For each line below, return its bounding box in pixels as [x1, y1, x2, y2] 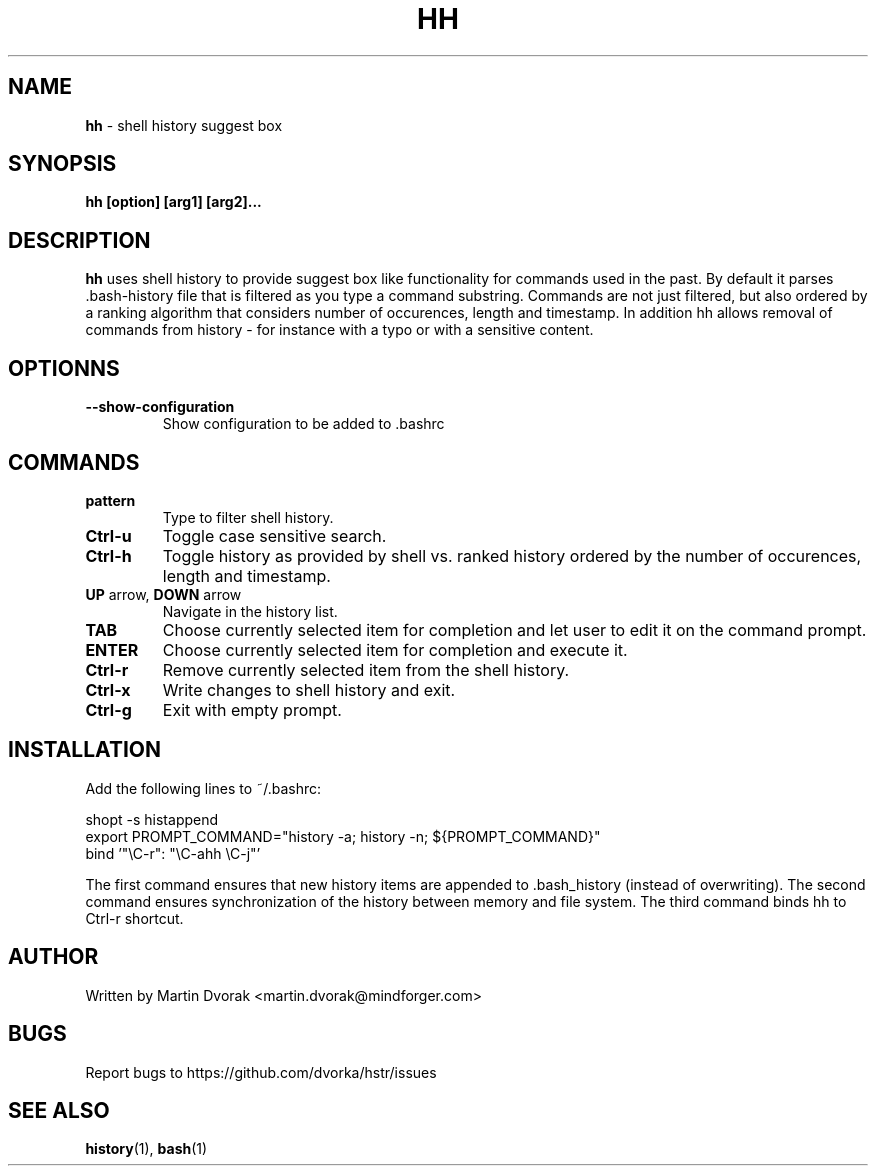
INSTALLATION [8, 737, 161, 763]
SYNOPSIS [8, 151, 117, 177]
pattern [85, 491, 136, 509]
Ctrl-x [85, 679, 131, 700]
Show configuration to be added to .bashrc [162, 415, 445, 433]
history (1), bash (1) [85, 1140, 208, 1158]
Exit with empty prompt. [162, 699, 342, 720]
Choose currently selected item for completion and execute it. [162, 639, 628, 660]
